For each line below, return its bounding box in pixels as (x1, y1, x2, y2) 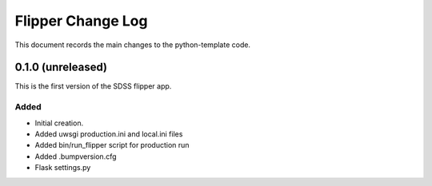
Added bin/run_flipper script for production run (34, 140, 190, 150)
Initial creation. (34, 118, 84, 128)
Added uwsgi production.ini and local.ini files (34, 129, 183, 139)
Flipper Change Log (14, 12, 148, 30)
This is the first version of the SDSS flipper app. (14, 81, 172, 91)
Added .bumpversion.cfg (34, 152, 117, 161)
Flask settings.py (34, 163, 91, 172)
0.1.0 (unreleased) (14, 61, 108, 74)
